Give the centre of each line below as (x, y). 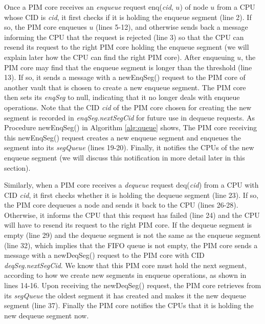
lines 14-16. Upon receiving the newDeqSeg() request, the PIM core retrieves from (133, 285)
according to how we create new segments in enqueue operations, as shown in (125, 275)
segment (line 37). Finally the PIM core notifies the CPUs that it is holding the (129, 305)
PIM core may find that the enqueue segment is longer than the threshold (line (128, 67)
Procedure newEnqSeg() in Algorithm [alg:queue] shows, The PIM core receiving (131, 127)
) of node (194, 7)
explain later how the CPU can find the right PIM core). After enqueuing (119, 57)
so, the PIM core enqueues (46, 27)
